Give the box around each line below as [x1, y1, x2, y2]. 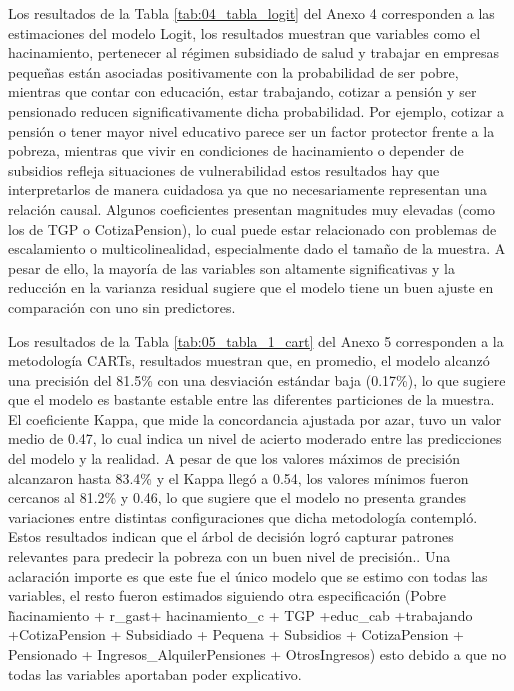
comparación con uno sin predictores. [8, 296, 236, 317]
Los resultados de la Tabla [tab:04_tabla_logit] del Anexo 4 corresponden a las [8, 3, 495, 23]
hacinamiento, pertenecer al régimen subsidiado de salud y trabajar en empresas [8, 42, 500, 63]
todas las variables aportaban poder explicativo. [8, 663, 302, 684]
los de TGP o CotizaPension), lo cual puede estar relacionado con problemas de [8, 218, 497, 239]
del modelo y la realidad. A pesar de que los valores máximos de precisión [8, 448, 461, 469]
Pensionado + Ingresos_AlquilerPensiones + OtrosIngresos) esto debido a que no [8, 644, 507, 664]
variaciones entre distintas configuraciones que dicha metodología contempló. [8, 506, 478, 527]
